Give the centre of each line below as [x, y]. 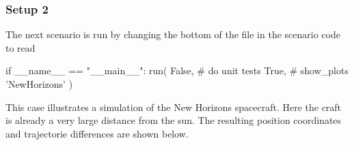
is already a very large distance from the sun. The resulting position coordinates [174, 120]
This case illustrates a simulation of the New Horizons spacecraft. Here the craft [174, 107]
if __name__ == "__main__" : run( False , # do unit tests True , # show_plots [177, 70]
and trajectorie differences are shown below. [97, 133]
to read [21, 47]
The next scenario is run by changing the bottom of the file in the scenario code [173, 34]
